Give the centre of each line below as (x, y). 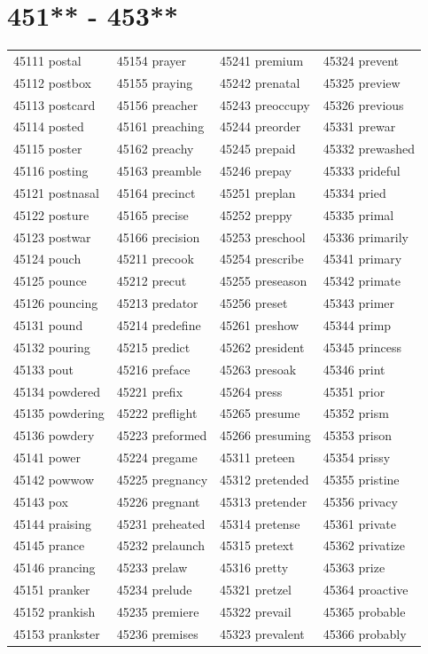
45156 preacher (157, 104)
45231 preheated (161, 523)
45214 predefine (159, 325)
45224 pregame (157, 457)
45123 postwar (52, 236)
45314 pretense (260, 523)
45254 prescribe (262, 259)
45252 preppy (256, 214)
